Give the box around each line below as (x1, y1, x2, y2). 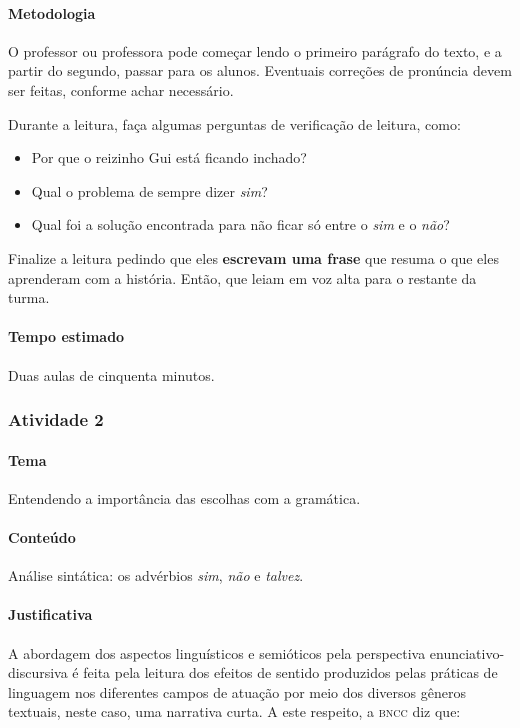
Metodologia (8, 2, 96, 23)
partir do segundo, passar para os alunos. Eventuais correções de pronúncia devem (8, 60, 512, 81)
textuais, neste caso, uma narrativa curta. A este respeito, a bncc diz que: (8, 701, 461, 722)
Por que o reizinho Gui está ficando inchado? (31, 147, 307, 168)
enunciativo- (429, 642, 505, 663)
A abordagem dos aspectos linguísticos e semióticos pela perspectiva (8, 642, 426, 663)
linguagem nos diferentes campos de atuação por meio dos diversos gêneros (8, 681, 466, 702)
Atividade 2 (8, 407, 104, 432)
